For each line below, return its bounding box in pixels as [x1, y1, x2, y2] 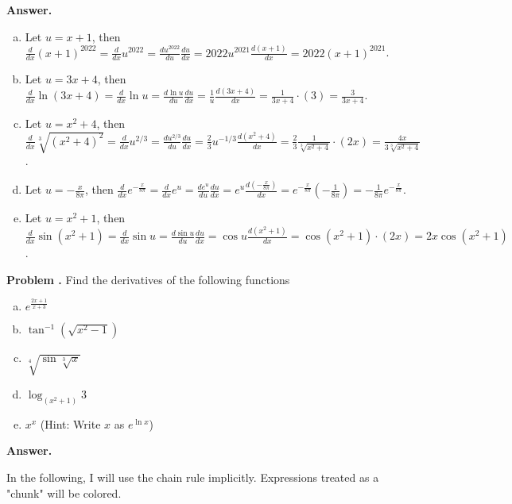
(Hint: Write [40, 415, 101, 432]
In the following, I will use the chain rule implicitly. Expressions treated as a [6, 469, 379, 486]
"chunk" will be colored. [6, 484, 122, 501]
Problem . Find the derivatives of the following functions [6, 271, 290, 287]
